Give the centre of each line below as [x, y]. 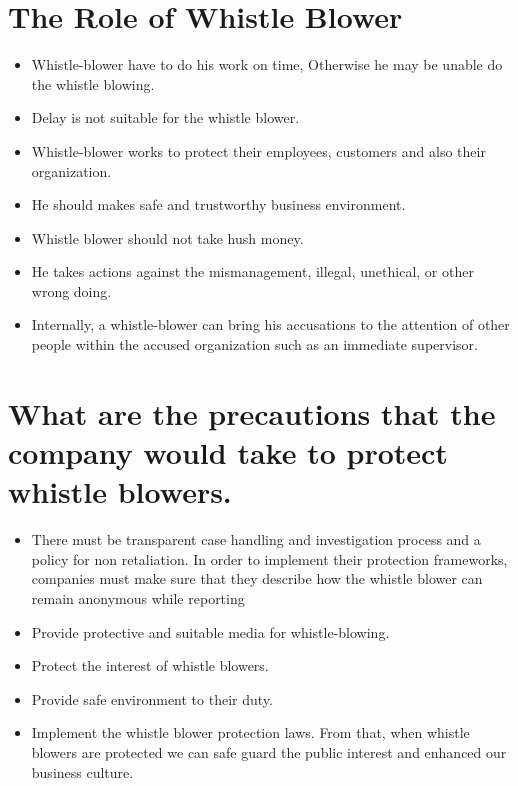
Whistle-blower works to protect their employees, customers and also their [258, 150]
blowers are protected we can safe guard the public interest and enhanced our [269, 751]
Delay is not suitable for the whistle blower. [165, 117]
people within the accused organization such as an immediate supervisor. [254, 344]
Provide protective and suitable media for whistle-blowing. [210, 631]
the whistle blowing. [93, 83]
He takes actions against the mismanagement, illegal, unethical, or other [252, 271]
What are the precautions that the [252, 412]
